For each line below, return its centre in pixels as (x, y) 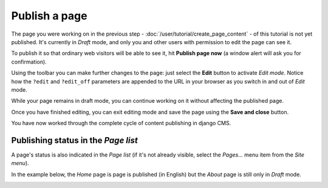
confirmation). (29, 62)
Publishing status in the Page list (74, 140)
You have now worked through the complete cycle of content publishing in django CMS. (121, 123)
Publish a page (49, 16)
